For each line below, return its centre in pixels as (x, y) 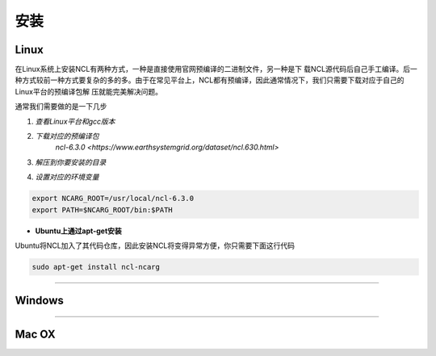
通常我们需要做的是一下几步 (61, 107)
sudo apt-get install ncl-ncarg (96, 267)
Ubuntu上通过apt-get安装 (79, 231)
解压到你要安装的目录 (71, 162)
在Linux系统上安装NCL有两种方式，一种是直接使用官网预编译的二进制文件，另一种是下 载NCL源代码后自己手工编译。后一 (216, 69)
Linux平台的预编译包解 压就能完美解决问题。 (89, 91)
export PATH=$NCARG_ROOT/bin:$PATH (102, 209)
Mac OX (35, 335)
